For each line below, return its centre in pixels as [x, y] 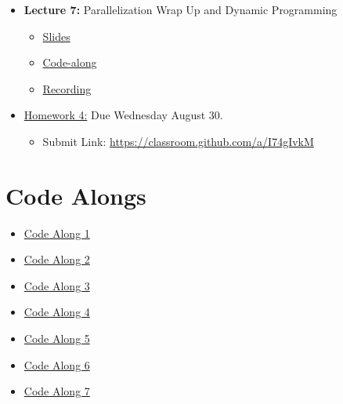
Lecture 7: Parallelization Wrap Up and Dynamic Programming [181, 9]
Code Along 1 [57, 233]
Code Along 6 [57, 364]
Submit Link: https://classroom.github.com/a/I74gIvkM [178, 141]
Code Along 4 [57, 312]
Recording [67, 88]
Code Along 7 [57, 391]
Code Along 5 [57, 338]
